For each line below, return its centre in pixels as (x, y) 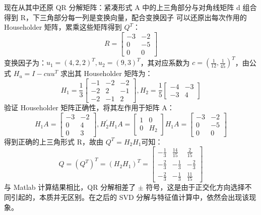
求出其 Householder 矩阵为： (106, 73)
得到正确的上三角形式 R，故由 (54, 141)
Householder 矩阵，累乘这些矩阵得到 (63, 27)
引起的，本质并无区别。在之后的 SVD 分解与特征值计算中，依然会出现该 (130, 197)
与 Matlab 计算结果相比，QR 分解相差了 (70, 187)
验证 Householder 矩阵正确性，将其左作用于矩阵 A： (89, 107)
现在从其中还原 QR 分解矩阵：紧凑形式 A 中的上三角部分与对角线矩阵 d (122, 7)
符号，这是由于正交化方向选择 (195, 187)
